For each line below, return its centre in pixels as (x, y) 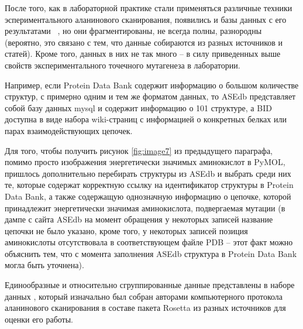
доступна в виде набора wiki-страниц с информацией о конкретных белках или (146, 119)
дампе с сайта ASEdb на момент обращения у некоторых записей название (139, 219)
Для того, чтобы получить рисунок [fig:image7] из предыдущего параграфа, (139, 150)
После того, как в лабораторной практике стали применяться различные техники (149, 8)
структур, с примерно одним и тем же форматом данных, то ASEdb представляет (150, 96)
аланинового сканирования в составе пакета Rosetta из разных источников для (145, 308)
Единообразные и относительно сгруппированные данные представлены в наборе (150, 285)
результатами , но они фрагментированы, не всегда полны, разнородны (133, 31)
